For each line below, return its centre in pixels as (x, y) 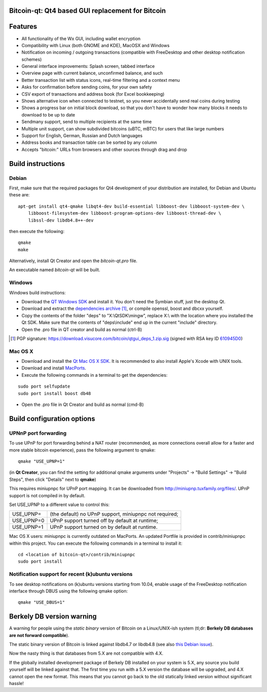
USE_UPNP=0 (28, 520)
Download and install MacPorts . (54, 368)
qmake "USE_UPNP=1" (42, 461)
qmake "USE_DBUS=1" (42, 603)
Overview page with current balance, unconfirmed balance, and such (92, 73)
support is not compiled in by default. (47, 495)
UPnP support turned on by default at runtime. (104, 527)
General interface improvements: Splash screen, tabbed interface (88, 66)
